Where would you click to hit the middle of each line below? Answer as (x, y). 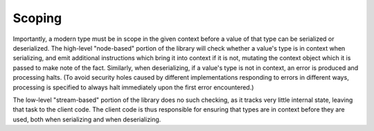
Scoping (37, 18)
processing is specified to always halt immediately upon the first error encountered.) (133, 87)
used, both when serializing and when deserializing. (87, 119)
